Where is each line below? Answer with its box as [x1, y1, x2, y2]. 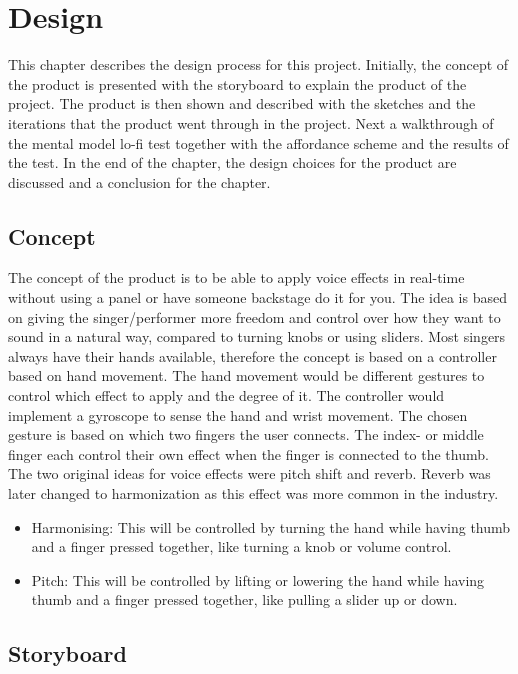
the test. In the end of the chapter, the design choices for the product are [8, 152, 457, 173]
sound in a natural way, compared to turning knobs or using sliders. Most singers [8, 326, 506, 347]
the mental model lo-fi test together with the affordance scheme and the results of [8, 132, 509, 153]
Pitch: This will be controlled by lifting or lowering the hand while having [31, 569, 485, 590]
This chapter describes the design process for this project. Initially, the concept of [8, 54, 509, 75]
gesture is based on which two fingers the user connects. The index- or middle [8, 424, 484, 445]
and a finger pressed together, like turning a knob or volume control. [31, 536, 452, 557]
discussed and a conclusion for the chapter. [8, 171, 271, 192]
